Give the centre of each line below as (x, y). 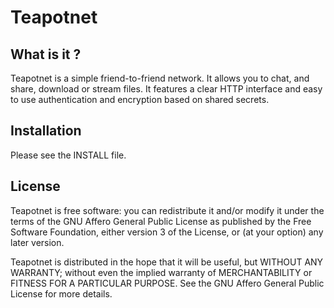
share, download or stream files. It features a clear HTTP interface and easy (166, 89)
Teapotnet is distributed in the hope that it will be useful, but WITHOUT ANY (167, 262)
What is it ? (46, 54)
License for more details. (61, 293)
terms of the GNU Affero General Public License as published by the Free (161, 221)
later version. (37, 242)
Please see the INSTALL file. (68, 155)
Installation (46, 131)
